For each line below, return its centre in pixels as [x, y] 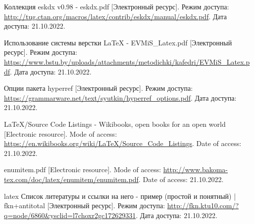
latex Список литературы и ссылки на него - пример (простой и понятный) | [120, 196]
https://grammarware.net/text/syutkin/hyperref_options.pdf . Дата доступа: [120, 97]
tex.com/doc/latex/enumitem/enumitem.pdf [71, 179]
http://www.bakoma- [196, 169]
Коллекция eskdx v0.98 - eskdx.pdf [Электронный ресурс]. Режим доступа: [117, 6]
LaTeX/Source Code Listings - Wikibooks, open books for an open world [115, 124]
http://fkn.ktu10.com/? [203, 205]
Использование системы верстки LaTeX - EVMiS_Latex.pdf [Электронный [118, 42]
